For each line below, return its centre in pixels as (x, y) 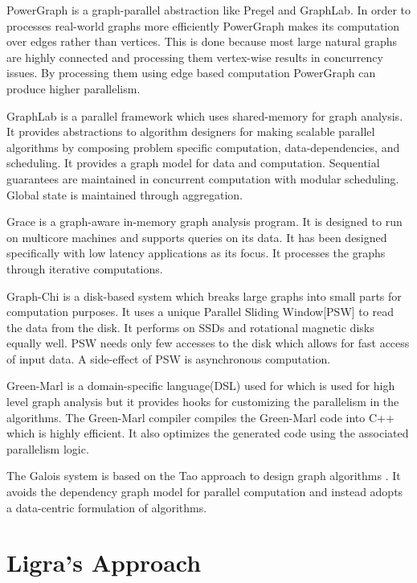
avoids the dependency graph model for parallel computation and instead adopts (205, 492)
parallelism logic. (48, 448)
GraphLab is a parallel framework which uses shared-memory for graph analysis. (205, 115)
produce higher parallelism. (74, 88)
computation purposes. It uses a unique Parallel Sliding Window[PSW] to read (200, 312)
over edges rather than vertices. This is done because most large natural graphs (202, 41)
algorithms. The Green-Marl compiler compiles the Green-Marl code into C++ (200, 417)
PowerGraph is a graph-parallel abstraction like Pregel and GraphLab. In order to (209, 10)
